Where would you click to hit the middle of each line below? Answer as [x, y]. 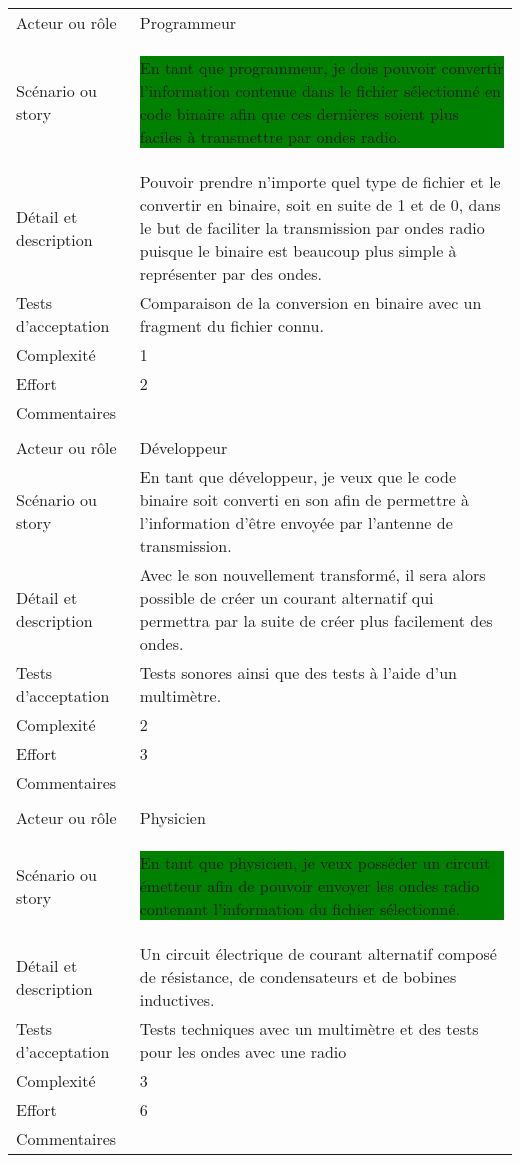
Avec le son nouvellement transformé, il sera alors [312, 574]
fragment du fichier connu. [231, 325]
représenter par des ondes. [230, 273]
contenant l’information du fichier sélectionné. [299, 908]
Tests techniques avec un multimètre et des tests [309, 1028]
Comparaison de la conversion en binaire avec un [310, 302]
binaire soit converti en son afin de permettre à [304, 499]
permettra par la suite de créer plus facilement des [316, 620]
